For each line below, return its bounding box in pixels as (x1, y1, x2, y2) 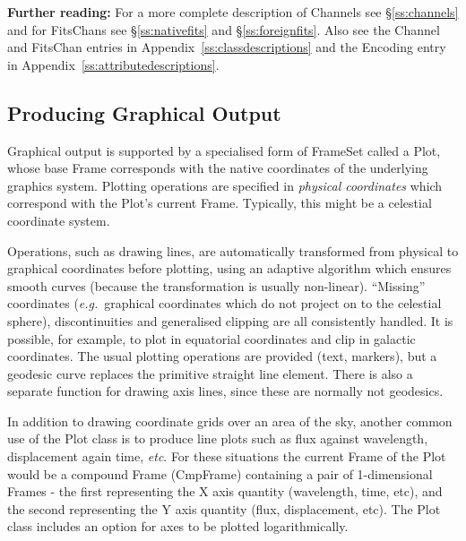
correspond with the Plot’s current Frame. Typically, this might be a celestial (7, 193, 432, 212)
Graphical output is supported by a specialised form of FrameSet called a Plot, (7, 141, 441, 159)
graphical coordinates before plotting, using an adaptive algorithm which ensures (7, 259, 452, 278)
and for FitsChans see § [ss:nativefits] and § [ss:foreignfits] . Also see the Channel (7, 20, 440, 39)
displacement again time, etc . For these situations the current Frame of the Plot (7, 447, 446, 466)
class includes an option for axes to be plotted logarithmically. (7, 517, 349, 536)
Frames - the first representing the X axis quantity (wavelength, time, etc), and (7, 482, 443, 501)
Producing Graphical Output (7, 99, 281, 126)
